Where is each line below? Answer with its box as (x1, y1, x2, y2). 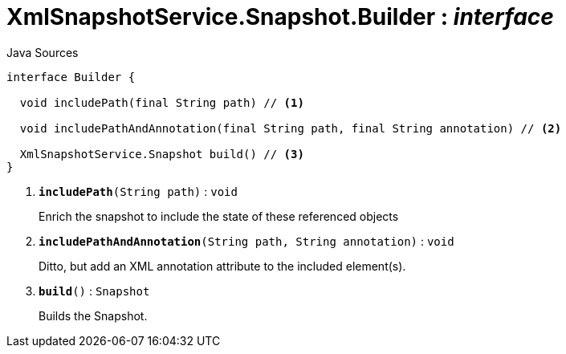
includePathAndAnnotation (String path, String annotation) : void (39, 234, 454, 248)
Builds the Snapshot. (39, 308, 148, 323)
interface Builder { (6, 70, 136, 83)
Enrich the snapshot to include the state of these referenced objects (39, 209, 399, 223)
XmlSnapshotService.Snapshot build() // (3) (19, 147, 304, 161)
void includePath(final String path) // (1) (19, 96, 304, 109)
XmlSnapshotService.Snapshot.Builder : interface (6, 3, 554, 31)
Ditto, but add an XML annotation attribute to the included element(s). (39, 258, 406, 273)
